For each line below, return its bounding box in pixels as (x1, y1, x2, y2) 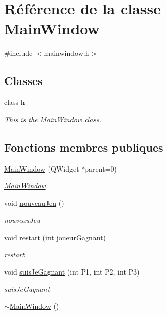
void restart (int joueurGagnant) (4, 232, 106, 242)
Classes (4, 73, 43, 89)
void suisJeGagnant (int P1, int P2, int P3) (4, 266, 140, 277)
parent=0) (85, 163, 117, 174)
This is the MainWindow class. (4, 114, 102, 124)
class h (4, 97, 25, 108)
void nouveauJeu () (4, 197, 64, 208)
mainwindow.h (44, 48, 89, 58)
